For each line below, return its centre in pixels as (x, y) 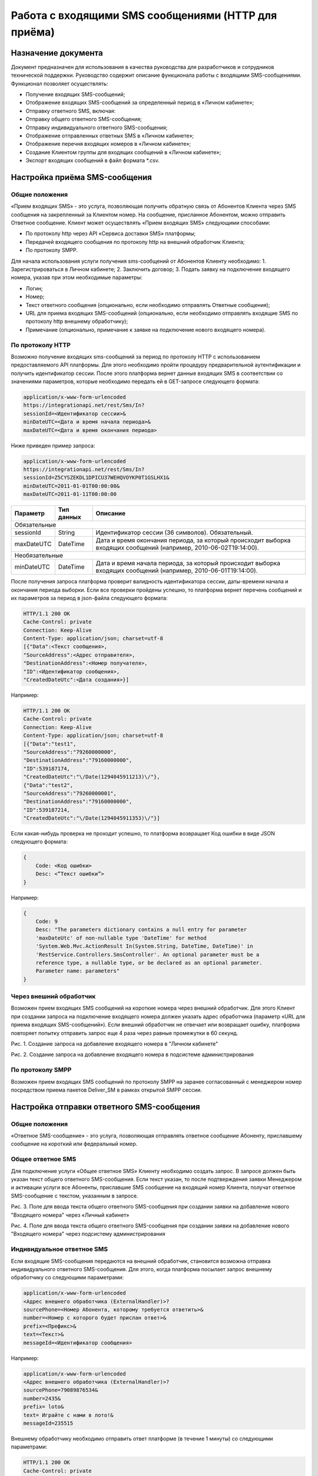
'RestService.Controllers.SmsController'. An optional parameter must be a (148, 954)
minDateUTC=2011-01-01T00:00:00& (72, 486)
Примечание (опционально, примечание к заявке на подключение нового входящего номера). (146, 329)
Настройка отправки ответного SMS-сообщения (105, 1107)
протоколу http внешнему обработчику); (77, 321)
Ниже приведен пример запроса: (53, 445)
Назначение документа (57, 53)
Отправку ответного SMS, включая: (71, 111)
